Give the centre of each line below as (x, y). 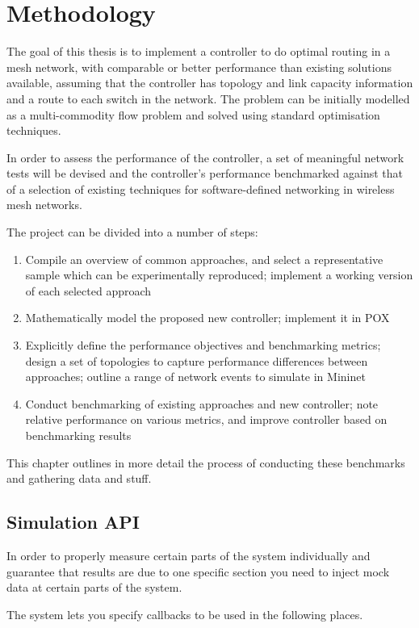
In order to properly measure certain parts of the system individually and (189, 555)
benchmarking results (78, 435)
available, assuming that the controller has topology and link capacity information (210, 83)
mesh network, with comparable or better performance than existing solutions (199, 67)
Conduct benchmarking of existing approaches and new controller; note (202, 403)
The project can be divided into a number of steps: (132, 232)
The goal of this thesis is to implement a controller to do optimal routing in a (199, 51)
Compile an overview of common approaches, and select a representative (204, 259)
